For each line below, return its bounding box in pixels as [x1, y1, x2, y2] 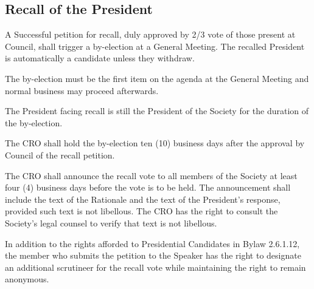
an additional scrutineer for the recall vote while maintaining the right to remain [5, 260, 306, 273]
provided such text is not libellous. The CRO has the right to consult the [5, 205, 278, 217]
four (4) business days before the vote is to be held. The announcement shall [5, 181, 291, 194]
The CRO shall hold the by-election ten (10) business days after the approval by [5, 137, 305, 149]
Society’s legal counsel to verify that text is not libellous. [5, 216, 217, 229]
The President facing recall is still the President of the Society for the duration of [5, 104, 309, 117]
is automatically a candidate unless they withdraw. [5, 52, 195, 64]
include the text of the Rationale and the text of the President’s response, [5, 192, 281, 205]
